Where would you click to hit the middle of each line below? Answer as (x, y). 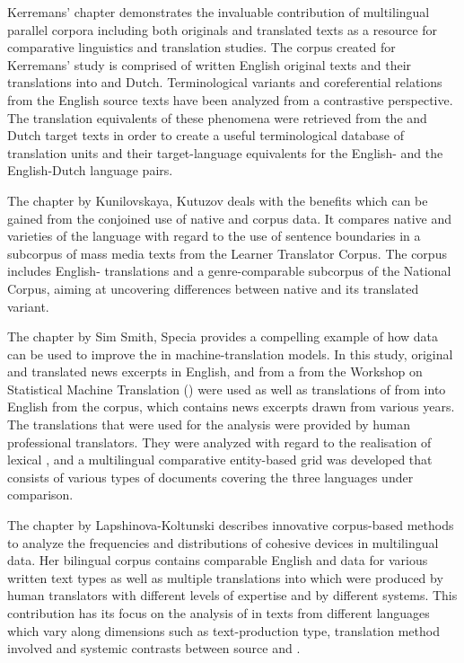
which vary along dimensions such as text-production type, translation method (223, 630)
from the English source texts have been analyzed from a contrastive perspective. (230, 99)
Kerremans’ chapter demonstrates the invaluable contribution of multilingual (219, 12)
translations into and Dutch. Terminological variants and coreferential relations (225, 82)
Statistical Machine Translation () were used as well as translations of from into (227, 389)
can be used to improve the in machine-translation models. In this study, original (230, 354)
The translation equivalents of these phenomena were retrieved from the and (217, 117)
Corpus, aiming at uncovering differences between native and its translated (213, 288)
